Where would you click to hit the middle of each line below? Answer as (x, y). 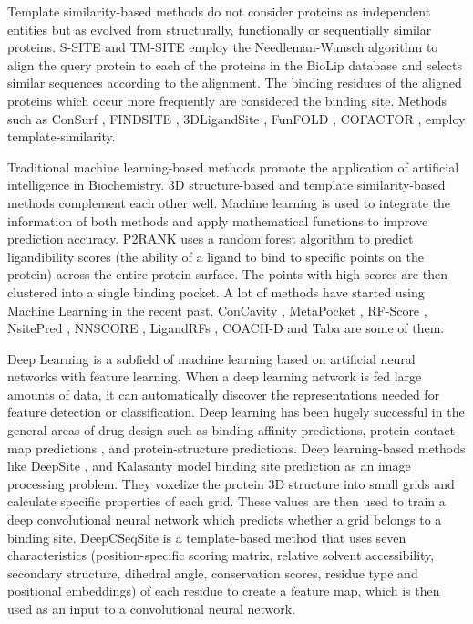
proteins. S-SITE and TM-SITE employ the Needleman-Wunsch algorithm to (223, 47)
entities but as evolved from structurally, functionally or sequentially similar (220, 29)
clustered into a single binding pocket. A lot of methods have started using (216, 291)
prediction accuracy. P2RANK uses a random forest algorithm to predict (211, 239)
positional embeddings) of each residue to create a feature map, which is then (224, 591)
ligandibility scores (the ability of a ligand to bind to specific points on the (216, 256)
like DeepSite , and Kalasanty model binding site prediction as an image (209, 466)
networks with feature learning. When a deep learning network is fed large (215, 376)
